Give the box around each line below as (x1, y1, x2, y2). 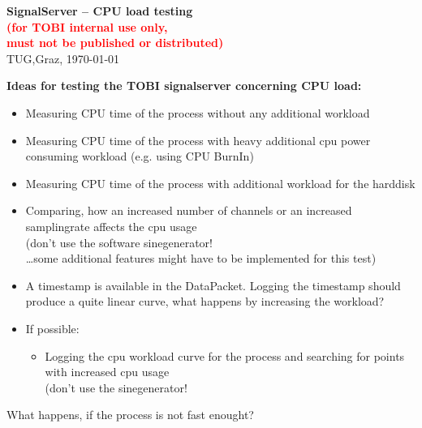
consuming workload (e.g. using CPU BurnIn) (25, 148, 254, 165)
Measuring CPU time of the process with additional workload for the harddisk (25, 174, 416, 191)
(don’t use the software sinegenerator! (25, 233, 213, 250)
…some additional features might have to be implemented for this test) (25, 250, 377, 267)
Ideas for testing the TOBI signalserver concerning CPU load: (6, 77, 362, 94)
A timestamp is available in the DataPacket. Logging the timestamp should (25, 276, 401, 293)
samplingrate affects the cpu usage (25, 217, 197, 234)
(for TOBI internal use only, (6, 18, 168, 35)
